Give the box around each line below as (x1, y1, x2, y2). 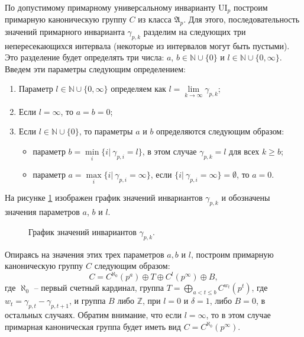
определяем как (111, 82, 166, 95)
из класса (138, 13, 172, 25)
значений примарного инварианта (5, 25, 125, 37)
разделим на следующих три (143, 25, 246, 37)
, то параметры (79, 125, 133, 137)
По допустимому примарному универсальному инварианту (5, 1, 216, 13)
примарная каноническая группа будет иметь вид (5, 320, 181, 332)
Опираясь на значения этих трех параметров (5, 248, 164, 260)
